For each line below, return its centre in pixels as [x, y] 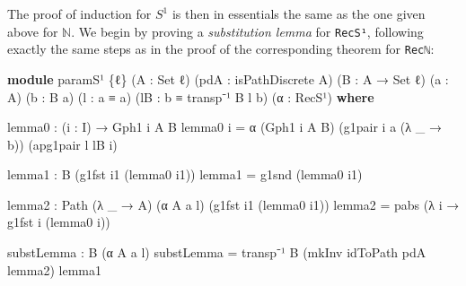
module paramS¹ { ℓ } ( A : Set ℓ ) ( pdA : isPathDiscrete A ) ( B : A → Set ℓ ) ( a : [228, 78]
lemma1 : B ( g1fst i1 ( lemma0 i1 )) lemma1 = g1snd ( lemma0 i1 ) [185, 174]
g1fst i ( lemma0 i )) [59, 222]
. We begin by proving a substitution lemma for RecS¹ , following [247, 31]
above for [33, 31]
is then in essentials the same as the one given [299, 13]
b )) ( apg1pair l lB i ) [62, 144]
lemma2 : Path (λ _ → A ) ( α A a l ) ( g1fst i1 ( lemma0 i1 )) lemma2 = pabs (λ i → [233, 204]
